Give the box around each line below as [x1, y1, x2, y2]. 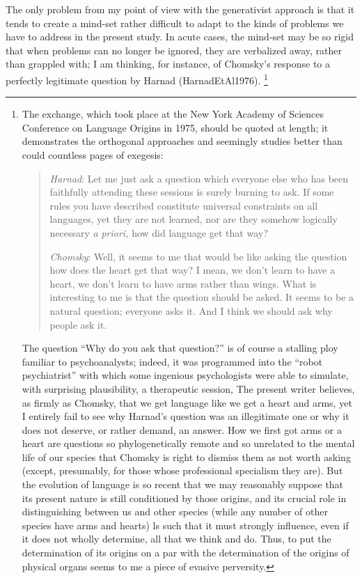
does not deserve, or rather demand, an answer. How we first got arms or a [22, 422, 342, 437]
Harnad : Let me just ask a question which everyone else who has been [49, 171, 349, 185]
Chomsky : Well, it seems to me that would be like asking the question [49, 249, 347, 263]
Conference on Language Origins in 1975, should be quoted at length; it [22, 120, 329, 134]
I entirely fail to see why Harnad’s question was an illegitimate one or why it [22, 409, 349, 423]
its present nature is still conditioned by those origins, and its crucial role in [22, 490, 347, 505]
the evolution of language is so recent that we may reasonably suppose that [22, 477, 344, 492]
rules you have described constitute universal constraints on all [49, 198, 318, 212]
